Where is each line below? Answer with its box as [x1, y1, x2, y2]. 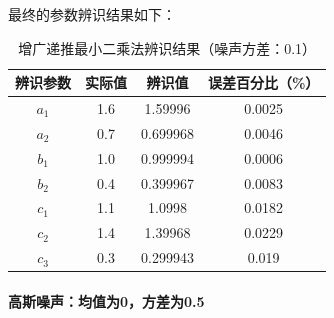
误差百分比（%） [207, 72, 320, 93]
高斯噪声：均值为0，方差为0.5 [8, 290, 205, 311]
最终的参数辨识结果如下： [8, 4, 176, 24]
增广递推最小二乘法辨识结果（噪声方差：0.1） [18, 37, 317, 58]
